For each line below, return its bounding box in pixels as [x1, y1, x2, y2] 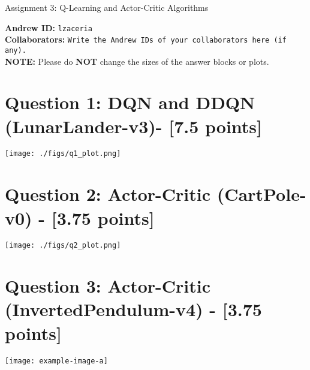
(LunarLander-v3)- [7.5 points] [5, 113, 262, 138]
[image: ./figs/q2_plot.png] [5, 241, 121, 250]
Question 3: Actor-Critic [5, 273, 211, 298]
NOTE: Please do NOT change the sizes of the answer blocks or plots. [5, 55, 269, 67]
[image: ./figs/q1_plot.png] [5, 149, 121, 158]
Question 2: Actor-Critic [5, 182, 211, 206]
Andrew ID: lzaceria [5, 21, 92, 34]
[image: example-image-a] [5, 356, 108, 365]
